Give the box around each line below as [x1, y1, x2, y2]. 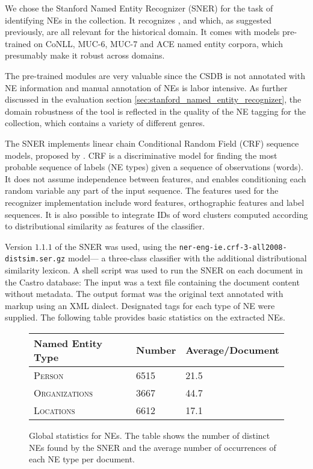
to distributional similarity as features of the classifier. [5, 220, 205, 232]
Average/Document [185, 343, 279, 357]
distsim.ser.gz [5, 255, 66, 264]
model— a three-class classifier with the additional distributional [67, 252, 307, 264]
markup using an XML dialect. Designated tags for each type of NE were [5, 299, 275, 311]
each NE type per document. [29, 453, 135, 465]
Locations [34, 403, 75, 417]
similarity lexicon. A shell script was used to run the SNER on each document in [5, 264, 303, 276]
